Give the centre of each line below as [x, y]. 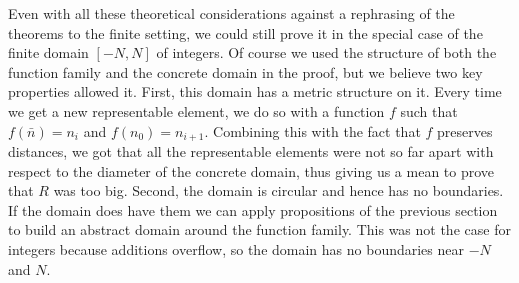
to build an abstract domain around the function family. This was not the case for [259, 229]
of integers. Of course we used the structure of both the [326, 52]
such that [429, 110]
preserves [465, 130]
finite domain [48, 52]
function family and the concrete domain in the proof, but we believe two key [245, 71]
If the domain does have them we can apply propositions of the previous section [253, 209]
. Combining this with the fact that [312, 130]
